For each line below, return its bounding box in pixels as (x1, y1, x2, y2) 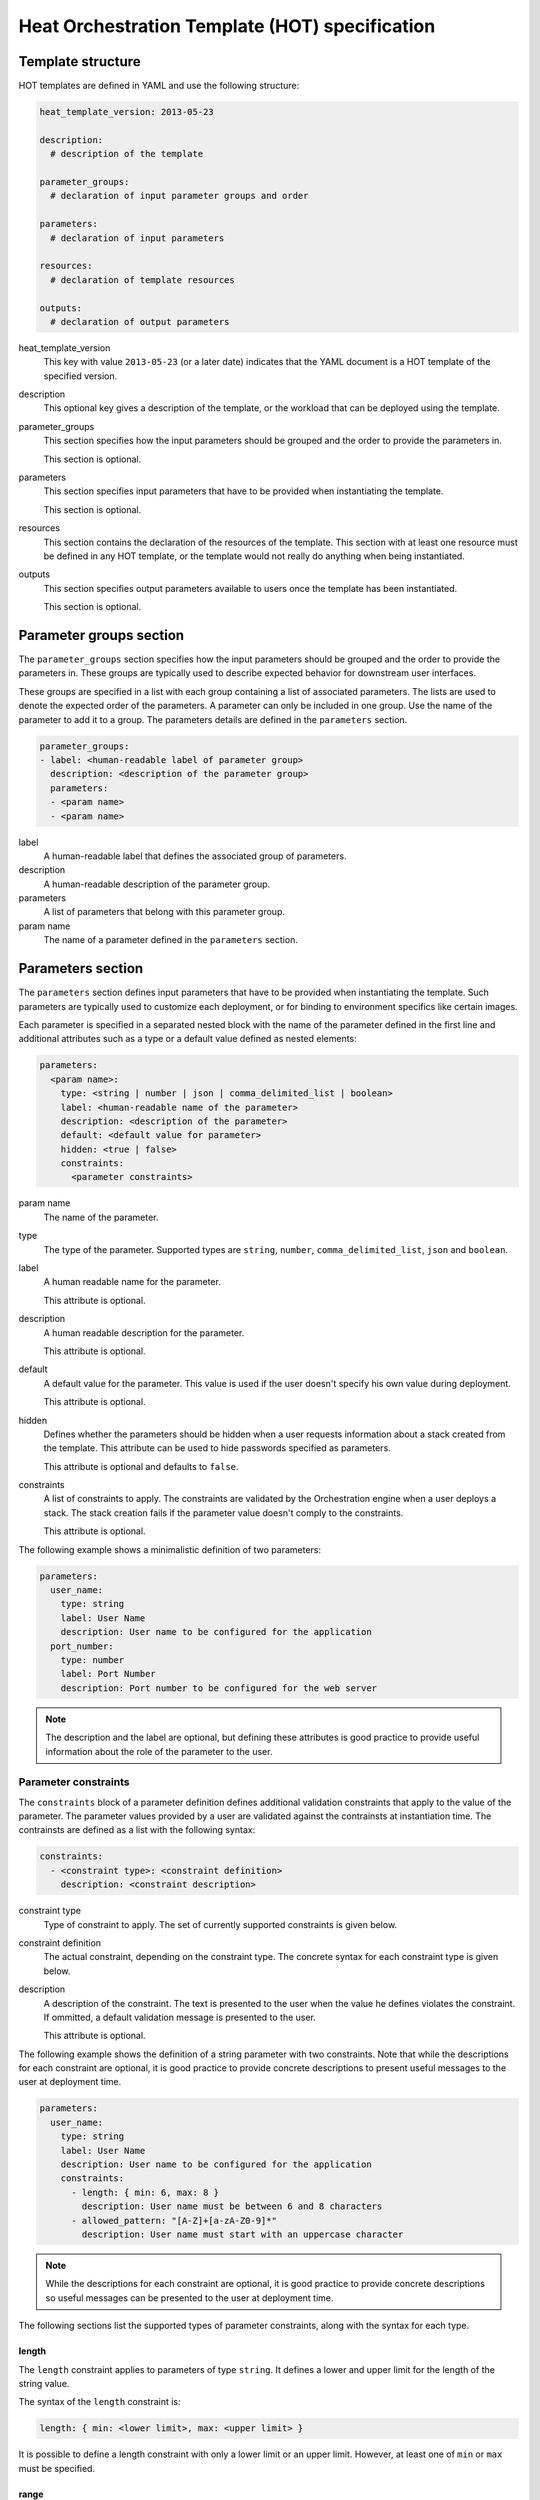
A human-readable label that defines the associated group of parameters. (43, 850, 347, 862)
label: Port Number (60, 1668, 157, 1680)
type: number (60, 1654, 125, 1665)
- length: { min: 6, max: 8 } (71, 2186, 220, 2198)
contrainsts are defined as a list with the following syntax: (18, 1824, 256, 1836)
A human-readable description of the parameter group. (43, 878, 271, 890)
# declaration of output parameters (50, 316, 230, 327)
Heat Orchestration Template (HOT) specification (18, 15, 436, 37)
